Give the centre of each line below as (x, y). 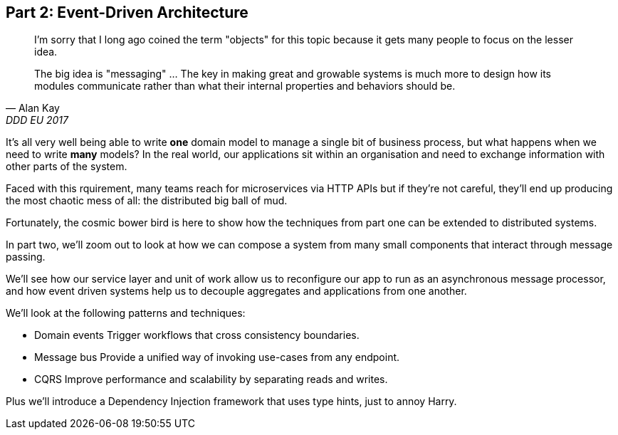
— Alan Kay (33, 108)
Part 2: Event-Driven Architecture (127, 12)
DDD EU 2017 (37, 120)
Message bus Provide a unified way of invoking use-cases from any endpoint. (217, 357)
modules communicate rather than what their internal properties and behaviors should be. (245, 86)
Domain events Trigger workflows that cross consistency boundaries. (197, 335)
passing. (26, 257)
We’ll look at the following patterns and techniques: (126, 313)
